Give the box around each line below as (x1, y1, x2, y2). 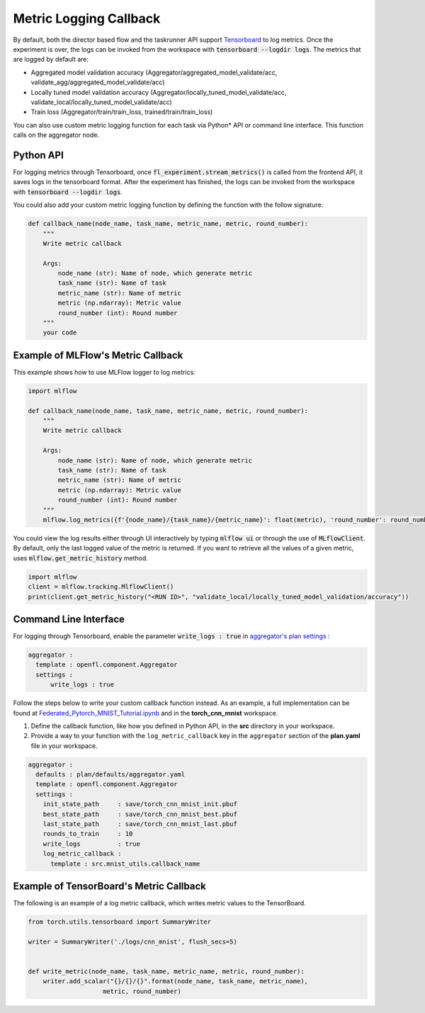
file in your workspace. (30, 741, 98, 750)
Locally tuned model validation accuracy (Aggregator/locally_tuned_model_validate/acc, (30, 88, 287, 96)
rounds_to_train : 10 (42, 830, 133, 838)
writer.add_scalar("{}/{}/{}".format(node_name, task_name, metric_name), (42, 978, 308, 985)
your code (42, 329, 77, 336)
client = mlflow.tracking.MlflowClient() (28, 583, 174, 591)
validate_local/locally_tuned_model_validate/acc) (30, 98, 173, 106)
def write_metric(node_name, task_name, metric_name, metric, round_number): (28, 968, 305, 975)
